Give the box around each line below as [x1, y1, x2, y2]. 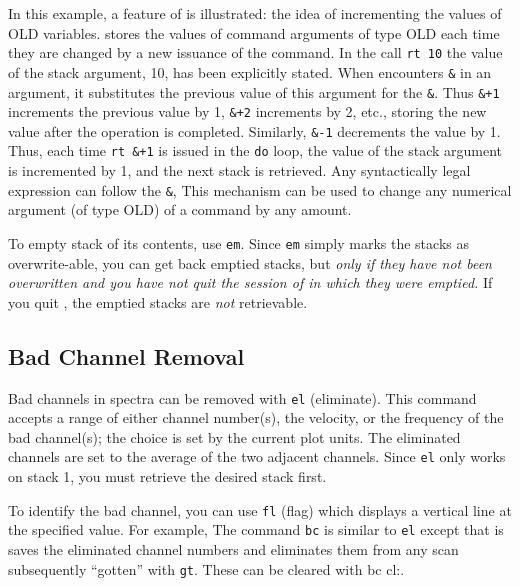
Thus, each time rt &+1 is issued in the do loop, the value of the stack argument [8, 140, 502, 161]
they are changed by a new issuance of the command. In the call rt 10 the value [8, 42, 503, 63]
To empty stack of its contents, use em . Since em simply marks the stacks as [8, 232, 469, 253]
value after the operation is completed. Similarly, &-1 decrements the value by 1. [8, 120, 501, 141]
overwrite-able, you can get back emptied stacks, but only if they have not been [8, 252, 492, 273]
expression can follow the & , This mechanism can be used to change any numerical [8, 179, 512, 200]
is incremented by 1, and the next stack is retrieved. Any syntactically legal [8, 160, 471, 181]
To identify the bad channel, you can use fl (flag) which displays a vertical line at [8, 499, 512, 520]
